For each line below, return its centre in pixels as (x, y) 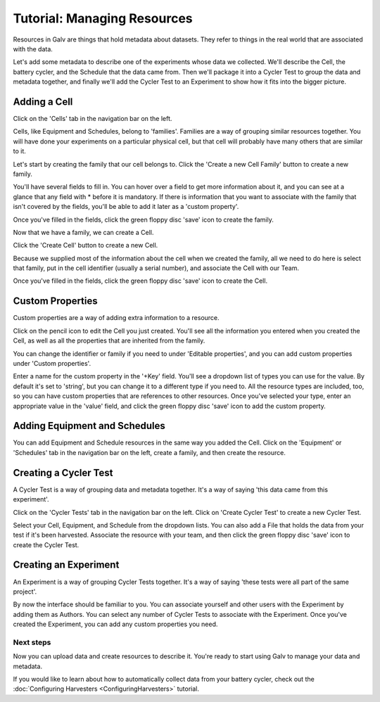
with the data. (33, 49)
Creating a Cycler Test (63, 472)
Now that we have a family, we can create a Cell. (83, 232)
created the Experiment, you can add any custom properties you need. (115, 624)
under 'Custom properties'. (52, 363)
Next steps (32, 642)
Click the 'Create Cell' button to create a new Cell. (85, 245)
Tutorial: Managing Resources (103, 18)
